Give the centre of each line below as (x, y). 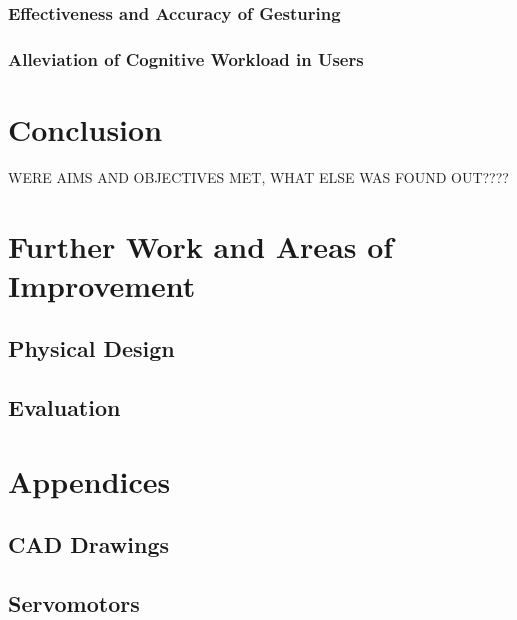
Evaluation (64, 407)
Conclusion (85, 128)
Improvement (102, 284)
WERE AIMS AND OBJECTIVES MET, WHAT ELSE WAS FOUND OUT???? (258, 176)
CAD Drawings (88, 544)
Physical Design (91, 348)
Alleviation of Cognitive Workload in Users (186, 58)
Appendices (89, 480)
